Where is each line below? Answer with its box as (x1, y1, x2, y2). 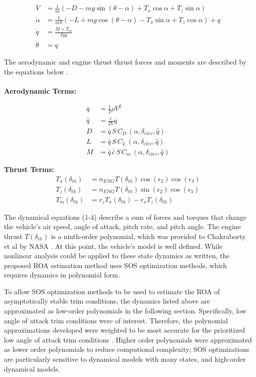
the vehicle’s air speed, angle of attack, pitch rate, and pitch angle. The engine (4, 221, 241, 232)
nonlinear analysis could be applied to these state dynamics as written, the (4, 250, 230, 261)
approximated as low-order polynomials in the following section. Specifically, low (4, 306, 247, 316)
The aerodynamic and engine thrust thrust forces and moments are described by (4, 57, 247, 67)
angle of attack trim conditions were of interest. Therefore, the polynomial (4, 315, 228, 325)
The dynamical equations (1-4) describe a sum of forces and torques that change (4, 211, 247, 222)
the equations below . (4, 66, 68, 76)
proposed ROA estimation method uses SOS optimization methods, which (4, 260, 227, 270)
